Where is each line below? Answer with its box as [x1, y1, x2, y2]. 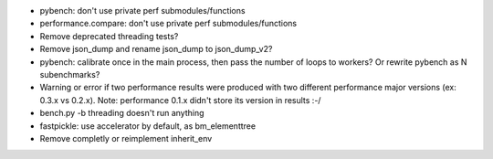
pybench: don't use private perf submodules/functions [39, 5, 246, 16]
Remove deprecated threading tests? [39, 30, 179, 41]
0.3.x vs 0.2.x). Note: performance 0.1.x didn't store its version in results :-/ [39, 94, 321, 105]
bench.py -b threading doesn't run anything [39, 108, 205, 119]
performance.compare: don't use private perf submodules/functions [39, 18, 297, 29]
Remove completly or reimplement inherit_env [39, 132, 213, 143]
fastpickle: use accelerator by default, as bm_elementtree [39, 120, 256, 132]
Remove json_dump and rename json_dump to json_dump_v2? [39, 44, 273, 55]
